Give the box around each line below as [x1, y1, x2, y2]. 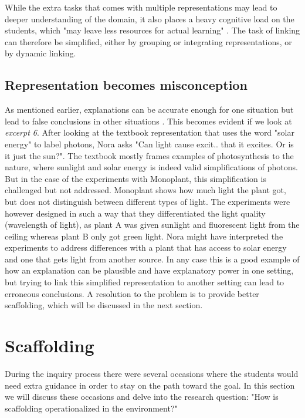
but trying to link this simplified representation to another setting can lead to [5, 276, 284, 288]
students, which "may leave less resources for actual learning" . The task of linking [5, 24, 300, 36]
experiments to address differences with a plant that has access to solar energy [5, 241, 287, 254]
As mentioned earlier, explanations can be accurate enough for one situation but [5, 103, 294, 116]
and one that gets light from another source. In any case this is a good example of [5, 252, 300, 265]
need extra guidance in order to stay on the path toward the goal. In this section [5, 379, 295, 391]
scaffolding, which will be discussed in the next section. [5, 299, 203, 311]
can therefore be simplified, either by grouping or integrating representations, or [5, 35, 292, 48]
